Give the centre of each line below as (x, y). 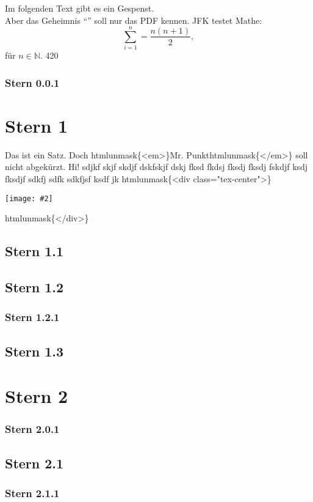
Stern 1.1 (34, 251)
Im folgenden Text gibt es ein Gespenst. (80, 8)
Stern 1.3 (34, 351)
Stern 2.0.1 (32, 429)
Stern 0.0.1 (32, 82)
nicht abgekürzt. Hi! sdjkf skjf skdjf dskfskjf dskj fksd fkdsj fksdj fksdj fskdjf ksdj (156, 167)
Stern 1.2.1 (32, 317)
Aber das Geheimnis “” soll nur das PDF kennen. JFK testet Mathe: (134, 20)
